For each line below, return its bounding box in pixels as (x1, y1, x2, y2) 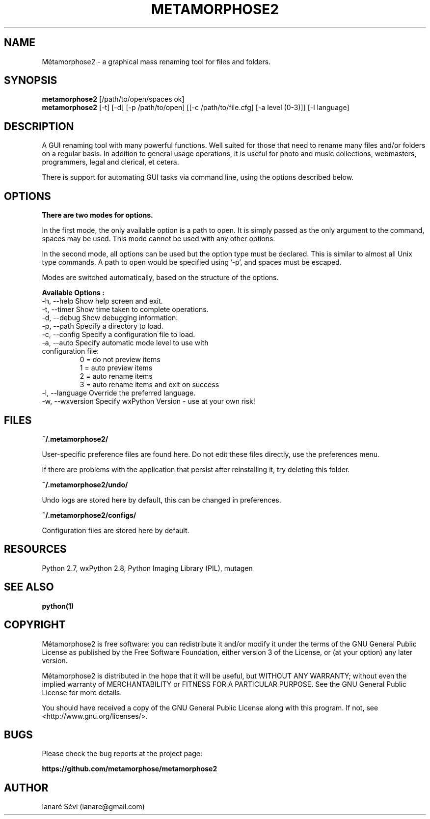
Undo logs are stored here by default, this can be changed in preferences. (42, 495, 281, 504)
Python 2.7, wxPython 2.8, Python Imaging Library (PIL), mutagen (42, 564, 253, 572)
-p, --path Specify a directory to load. (42, 322, 163, 331)
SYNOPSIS (4, 74, 57, 87)
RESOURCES (4, 543, 67, 556)
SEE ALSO (4, 581, 54, 593)
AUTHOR (4, 781, 49, 794)
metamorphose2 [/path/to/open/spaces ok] (42, 95, 185, 104)
